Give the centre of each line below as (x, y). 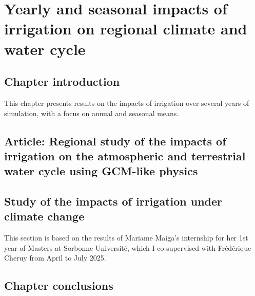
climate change (44, 216)
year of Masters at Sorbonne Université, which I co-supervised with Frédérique (128, 247)
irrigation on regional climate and (126, 29)
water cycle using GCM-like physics (101, 171)
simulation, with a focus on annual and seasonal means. (92, 113)
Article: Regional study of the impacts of (115, 141)
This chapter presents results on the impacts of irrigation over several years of (127, 103)
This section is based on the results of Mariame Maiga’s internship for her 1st (126, 238)
